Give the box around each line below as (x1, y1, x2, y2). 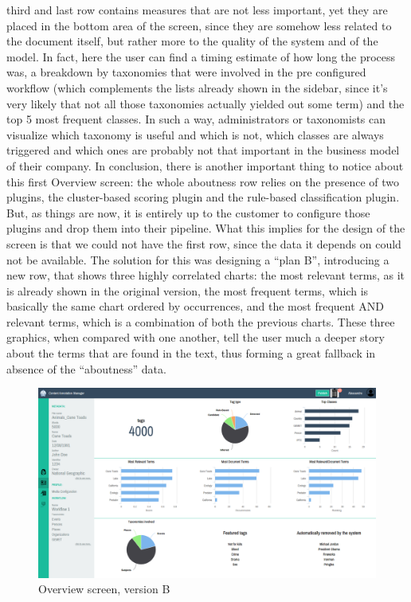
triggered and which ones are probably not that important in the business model (6, 142, 400, 158)
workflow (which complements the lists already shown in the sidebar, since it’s (6, 79, 388, 96)
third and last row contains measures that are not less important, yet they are (6, 2, 388, 18)
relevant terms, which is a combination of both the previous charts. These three (6, 313, 395, 330)
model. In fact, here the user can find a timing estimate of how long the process (6, 48, 396, 64)
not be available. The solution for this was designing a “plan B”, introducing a (6, 251, 389, 268)
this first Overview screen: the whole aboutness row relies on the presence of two (6, 173, 400, 190)
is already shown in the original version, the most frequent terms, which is (6, 282, 369, 299)
